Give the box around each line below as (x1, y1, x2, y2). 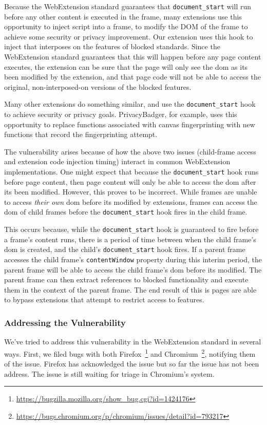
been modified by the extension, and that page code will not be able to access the (4, 71, 261, 82)
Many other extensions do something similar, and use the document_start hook (4, 99, 256, 109)
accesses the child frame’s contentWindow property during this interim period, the (4, 254, 262, 265)
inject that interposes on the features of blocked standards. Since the (4, 41, 220, 52)
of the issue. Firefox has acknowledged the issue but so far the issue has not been (4, 358, 259, 369)
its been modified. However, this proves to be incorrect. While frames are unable (4, 186, 257, 197)
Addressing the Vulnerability (4, 316, 126, 329)
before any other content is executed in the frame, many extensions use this (4, 11, 242, 22)
